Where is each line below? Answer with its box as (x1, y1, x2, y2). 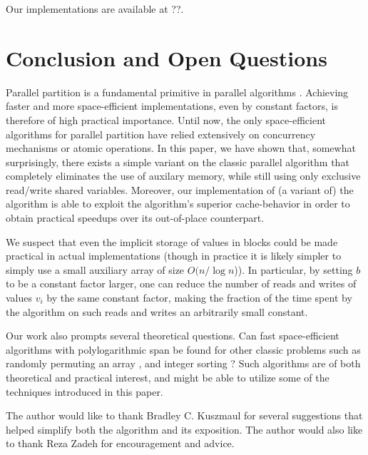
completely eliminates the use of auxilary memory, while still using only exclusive (6, 168, 361, 183)
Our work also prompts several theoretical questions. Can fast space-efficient (6, 328, 339, 343)
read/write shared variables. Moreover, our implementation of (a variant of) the (6, 182, 354, 197)
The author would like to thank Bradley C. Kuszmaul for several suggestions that (6, 408, 363, 423)
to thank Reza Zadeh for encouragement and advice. (6, 436, 235, 451)
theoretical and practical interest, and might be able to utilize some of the (6, 370, 329, 384)
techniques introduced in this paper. (6, 384, 163, 399)
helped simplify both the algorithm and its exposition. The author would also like (6, 421, 363, 436)
